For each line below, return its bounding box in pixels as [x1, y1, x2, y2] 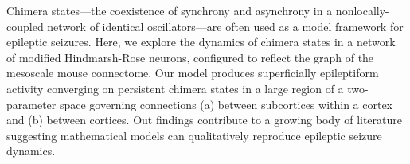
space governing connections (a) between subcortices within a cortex [59, 96, 393, 112]
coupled [6, 18, 44, 34]
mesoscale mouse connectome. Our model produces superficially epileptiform [6, 64, 379, 81]
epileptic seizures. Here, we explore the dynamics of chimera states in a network [6, 33, 396, 50]
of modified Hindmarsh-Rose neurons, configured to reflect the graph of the [6, 49, 374, 65]
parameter [6, 96, 57, 112]
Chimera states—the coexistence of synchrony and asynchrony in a [6, 2, 333, 18]
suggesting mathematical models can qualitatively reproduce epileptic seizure [6, 127, 382, 143]
